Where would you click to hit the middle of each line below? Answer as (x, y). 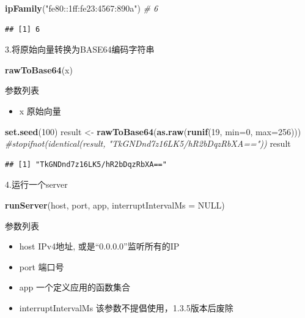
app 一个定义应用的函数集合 (75, 287)
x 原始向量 (40, 110)
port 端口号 (42, 266)
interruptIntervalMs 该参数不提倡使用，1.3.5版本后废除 (126, 307)
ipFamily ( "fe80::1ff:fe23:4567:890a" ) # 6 (82, 8)
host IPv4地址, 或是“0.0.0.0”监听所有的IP (99, 246)
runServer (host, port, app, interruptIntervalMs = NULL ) (115, 205)
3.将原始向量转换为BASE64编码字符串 (80, 49)
